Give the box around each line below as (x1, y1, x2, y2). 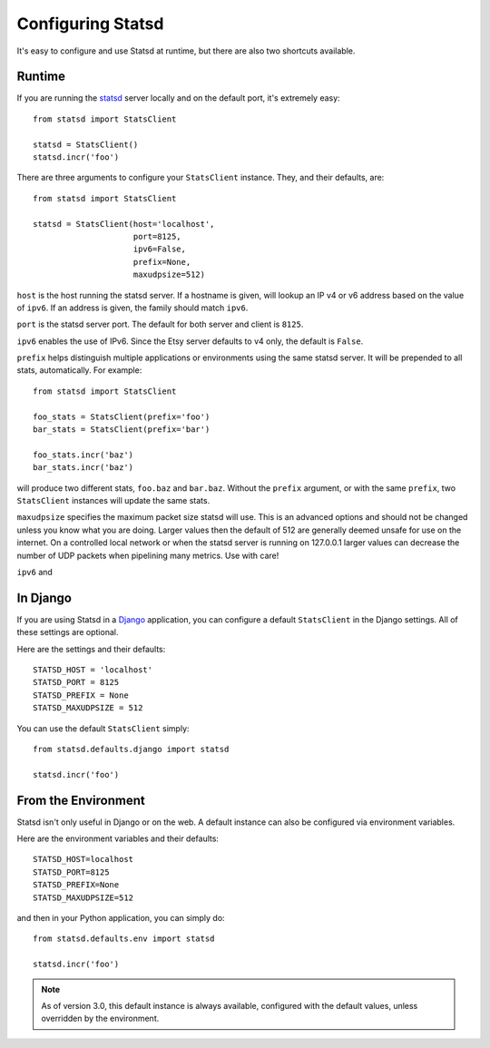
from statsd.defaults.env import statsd (33, 934, 215, 944)
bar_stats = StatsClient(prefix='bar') (33, 425, 211, 435)
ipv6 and (16, 566, 54, 577)
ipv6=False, (132, 244, 186, 254)
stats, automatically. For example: (16, 365, 142, 376)
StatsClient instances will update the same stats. (16, 495, 211, 505)
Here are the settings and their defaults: (16, 643, 166, 654)
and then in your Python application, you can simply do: (16, 913, 226, 924)
